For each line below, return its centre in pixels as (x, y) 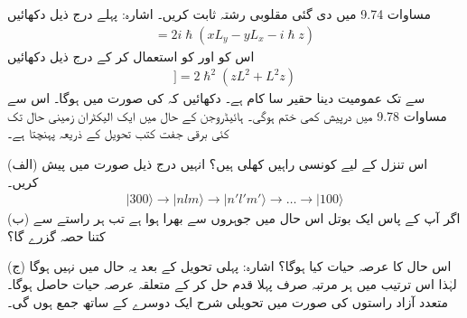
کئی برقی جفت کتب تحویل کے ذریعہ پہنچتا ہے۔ (118, 133)
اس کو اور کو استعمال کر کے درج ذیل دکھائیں (131, 56)
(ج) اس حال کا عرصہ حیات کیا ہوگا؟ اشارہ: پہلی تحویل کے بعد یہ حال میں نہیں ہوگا (229, 266)
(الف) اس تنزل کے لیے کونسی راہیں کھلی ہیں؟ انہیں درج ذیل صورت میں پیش (218, 164)
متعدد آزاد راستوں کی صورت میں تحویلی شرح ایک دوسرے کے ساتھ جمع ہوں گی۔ (228, 301)
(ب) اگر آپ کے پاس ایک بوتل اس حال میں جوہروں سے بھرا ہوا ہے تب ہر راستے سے (234, 218)
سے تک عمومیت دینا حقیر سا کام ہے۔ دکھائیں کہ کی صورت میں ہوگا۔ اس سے (216, 98)
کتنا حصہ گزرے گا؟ (56, 235)
